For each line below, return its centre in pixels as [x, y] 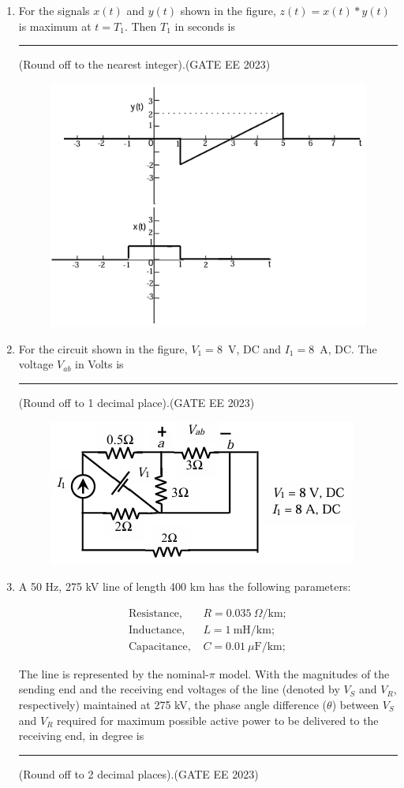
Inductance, [157, 630]
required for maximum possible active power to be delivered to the [218, 720]
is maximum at [55, 26]
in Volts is [99, 364]
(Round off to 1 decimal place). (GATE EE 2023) [137, 402]
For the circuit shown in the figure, [103, 348]
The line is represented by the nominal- [114, 673]
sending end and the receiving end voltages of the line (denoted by [179, 689]
